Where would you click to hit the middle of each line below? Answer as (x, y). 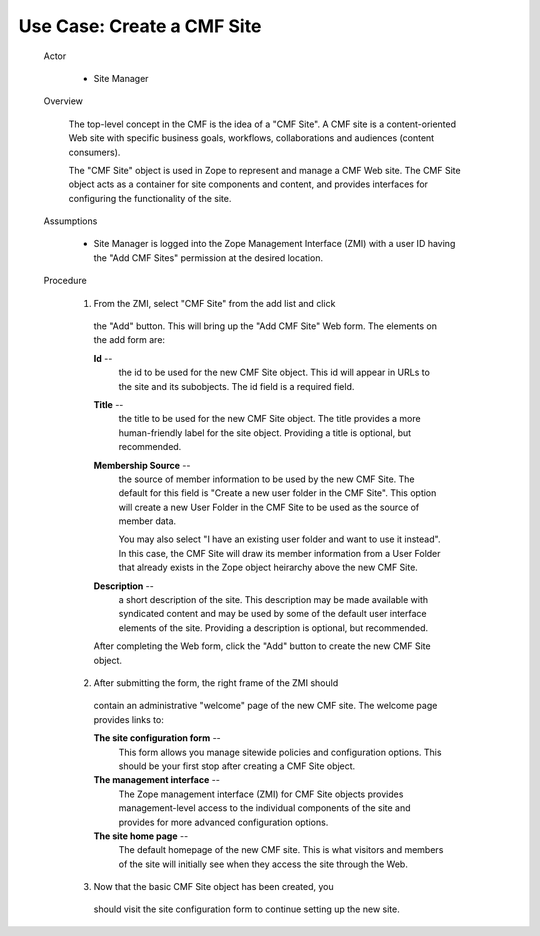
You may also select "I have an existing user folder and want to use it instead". (279, 539)
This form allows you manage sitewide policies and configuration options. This (280, 752)
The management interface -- (156, 780)
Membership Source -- (142, 465)
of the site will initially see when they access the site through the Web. (263, 864)
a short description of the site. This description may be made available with (273, 600)
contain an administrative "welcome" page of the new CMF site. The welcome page (265, 706)
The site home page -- (141, 836)
